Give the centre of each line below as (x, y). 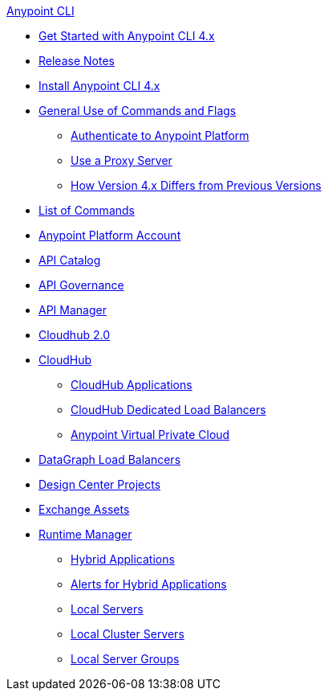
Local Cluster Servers (128, 634)
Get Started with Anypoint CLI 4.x (127, 36)
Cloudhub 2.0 (74, 335)
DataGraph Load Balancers (110, 459)
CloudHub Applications (132, 385)
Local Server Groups (125, 659)
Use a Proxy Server (121, 160)
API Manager (73, 310)
